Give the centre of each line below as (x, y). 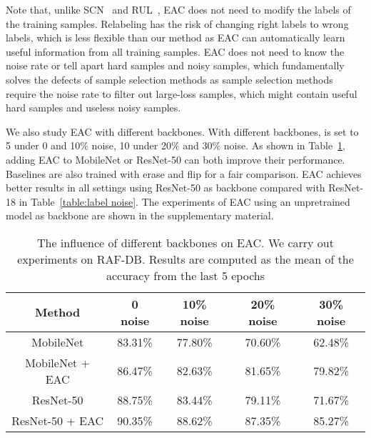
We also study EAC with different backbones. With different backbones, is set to (182, 131)
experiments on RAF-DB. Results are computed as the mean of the (185, 259)
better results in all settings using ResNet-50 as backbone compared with (166, 188)
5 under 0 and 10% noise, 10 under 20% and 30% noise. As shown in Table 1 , (176, 145)
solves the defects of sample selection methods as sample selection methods (169, 79)
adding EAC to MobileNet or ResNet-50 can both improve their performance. (176, 159)
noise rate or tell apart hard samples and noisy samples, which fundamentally (175, 65)
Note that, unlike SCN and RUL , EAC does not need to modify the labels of (178, 9)
